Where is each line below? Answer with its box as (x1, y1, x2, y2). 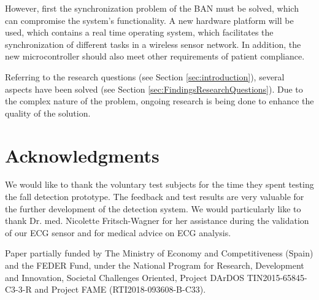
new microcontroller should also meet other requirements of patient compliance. (5, 50, 305, 63)
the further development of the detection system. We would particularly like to (5, 202, 301, 215)
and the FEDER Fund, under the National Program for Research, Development (5, 259, 304, 272)
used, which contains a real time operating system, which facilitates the (5, 26, 274, 39)
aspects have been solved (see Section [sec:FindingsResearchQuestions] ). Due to (5, 82, 303, 95)
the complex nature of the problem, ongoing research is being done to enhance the (5, 94, 314, 107)
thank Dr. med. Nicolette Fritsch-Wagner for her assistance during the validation (5, 214, 309, 227)
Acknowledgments (5, 142, 159, 167)
